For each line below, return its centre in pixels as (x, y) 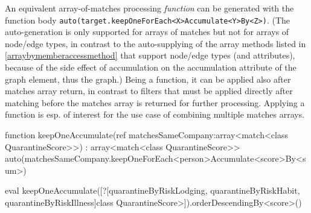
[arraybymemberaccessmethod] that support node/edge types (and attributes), (150, 55)
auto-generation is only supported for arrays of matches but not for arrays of (147, 32)
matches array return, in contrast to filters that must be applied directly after (149, 91)
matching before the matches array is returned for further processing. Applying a (155, 102)
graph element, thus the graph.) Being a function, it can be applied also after (148, 79)
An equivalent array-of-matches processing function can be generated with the (149, 8)
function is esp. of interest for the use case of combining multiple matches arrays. (155, 114)
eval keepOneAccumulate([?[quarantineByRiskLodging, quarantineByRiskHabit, (152, 190)
